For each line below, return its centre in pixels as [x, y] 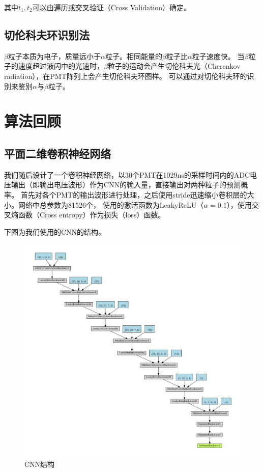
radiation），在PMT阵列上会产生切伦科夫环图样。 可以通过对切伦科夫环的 [126, 76]
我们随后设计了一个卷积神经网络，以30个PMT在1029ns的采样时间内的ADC [127, 174]
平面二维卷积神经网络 [57, 153]
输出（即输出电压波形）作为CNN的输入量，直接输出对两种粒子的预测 [126, 185]
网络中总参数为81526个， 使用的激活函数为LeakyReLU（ [111, 204]
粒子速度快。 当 [218, 56]
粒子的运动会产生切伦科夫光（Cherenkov [174, 66]
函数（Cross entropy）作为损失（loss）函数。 [92, 215]
